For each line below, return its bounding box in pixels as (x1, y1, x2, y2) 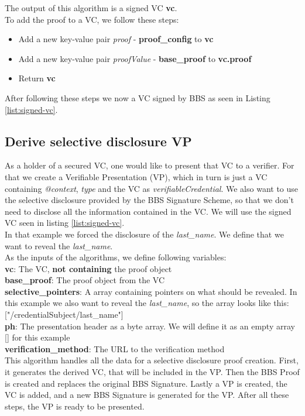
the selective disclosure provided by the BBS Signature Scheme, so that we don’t (5, 194, 294, 206)
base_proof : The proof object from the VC (5, 274, 165, 286)
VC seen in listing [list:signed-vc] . (5, 216, 125, 229)
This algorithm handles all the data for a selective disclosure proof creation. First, (5, 354, 299, 366)
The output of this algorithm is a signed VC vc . (5, 2, 177, 13)
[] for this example (5, 331, 70, 343)
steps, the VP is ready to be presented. (5, 400, 145, 412)
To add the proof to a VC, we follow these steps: (5, 13, 179, 25)
